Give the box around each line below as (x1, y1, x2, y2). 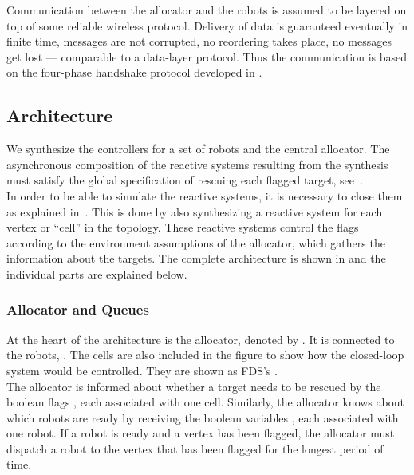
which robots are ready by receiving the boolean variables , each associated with (6, 409, 399, 426)
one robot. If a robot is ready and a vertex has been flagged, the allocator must (6, 425, 395, 441)
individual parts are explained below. (6, 265, 187, 282)
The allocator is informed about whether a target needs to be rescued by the (6, 378, 381, 394)
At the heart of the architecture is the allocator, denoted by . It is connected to (6, 331, 395, 347)
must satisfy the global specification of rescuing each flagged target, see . (6, 172, 363, 188)
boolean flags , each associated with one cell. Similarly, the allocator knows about (6, 394, 404, 410)
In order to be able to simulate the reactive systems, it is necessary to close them (6, 187, 403, 204)
